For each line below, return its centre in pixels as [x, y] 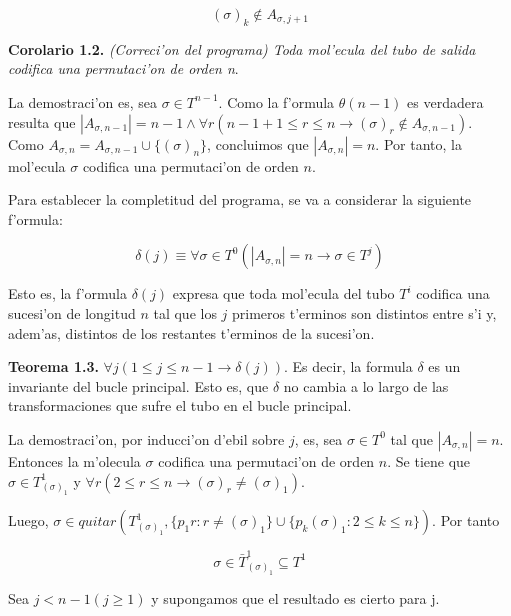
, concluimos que [258, 143]
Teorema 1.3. [53, 366]
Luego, [28, 520]
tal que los [185, 312]
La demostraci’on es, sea [82, 101]
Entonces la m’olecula [74, 460]
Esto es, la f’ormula [67, 293]
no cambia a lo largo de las [366, 385]
